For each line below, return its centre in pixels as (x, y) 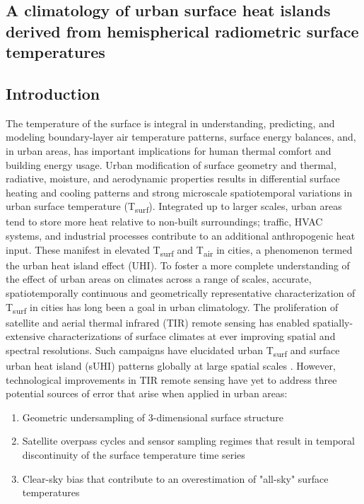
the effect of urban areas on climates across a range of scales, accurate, (159, 279)
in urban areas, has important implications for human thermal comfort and (169, 150)
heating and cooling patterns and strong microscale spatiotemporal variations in (179, 192)
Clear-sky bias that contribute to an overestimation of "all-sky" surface (175, 478)
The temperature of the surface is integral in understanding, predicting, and (170, 123)
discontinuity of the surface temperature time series (134, 454)
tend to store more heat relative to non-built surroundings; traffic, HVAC (164, 222)
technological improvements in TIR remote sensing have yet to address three (171, 379)
